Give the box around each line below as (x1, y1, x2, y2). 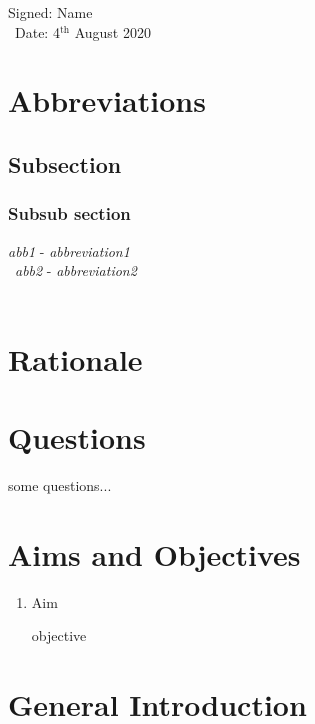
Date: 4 (14, 21, 60, 42)
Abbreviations (8, 80, 206, 121)
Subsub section (8, 201, 131, 226)
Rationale (8, 338, 143, 379)
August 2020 (74, 21, 151, 42)
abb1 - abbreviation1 (8, 240, 130, 261)
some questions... (8, 474, 112, 495)
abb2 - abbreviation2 (15, 260, 137, 281)
